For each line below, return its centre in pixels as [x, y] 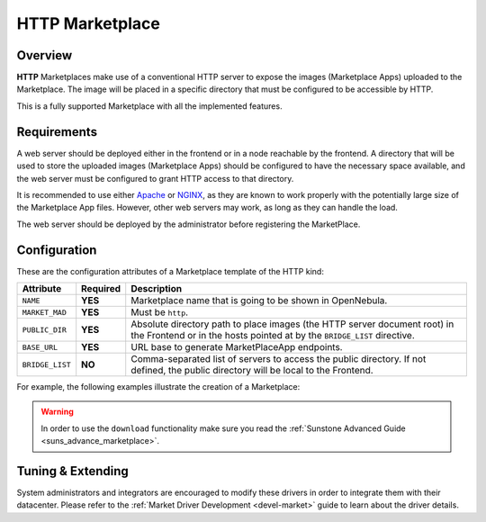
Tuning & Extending [73, 471]
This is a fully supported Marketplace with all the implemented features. [149, 106]
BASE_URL [40, 347]
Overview [45, 55]
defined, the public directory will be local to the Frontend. [252, 370]
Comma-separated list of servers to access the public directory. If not [279, 359]
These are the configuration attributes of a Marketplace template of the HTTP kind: [170, 271]
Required [101, 288]
